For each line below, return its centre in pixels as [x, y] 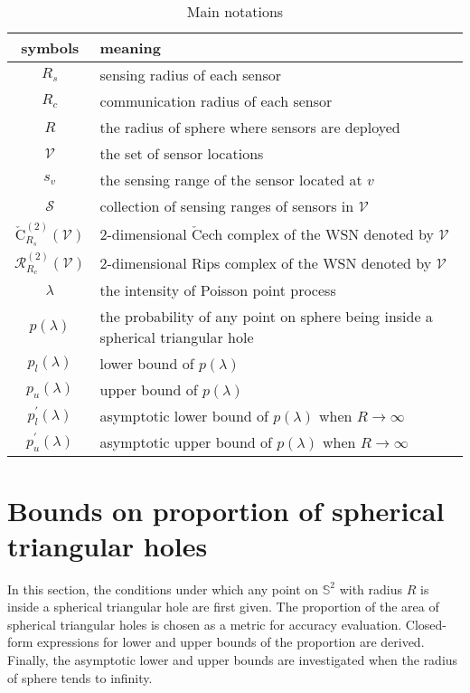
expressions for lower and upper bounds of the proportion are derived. [231, 642]
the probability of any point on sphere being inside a [266, 317]
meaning [130, 47]
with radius [371, 589]
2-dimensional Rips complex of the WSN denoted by [266, 263]
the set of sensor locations [182, 153]
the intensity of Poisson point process [218, 290]
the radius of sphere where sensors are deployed [250, 127]
